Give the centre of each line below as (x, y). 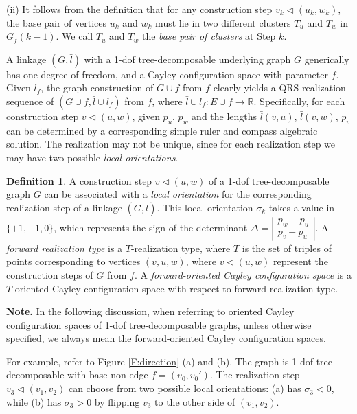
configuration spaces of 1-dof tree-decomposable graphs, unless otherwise (159, 324)
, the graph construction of (97, 88)
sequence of (30, 101)
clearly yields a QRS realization (279, 88)
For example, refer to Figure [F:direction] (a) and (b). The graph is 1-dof (160, 361)
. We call (74, 36)
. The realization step (255, 375)
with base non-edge (108, 375)
